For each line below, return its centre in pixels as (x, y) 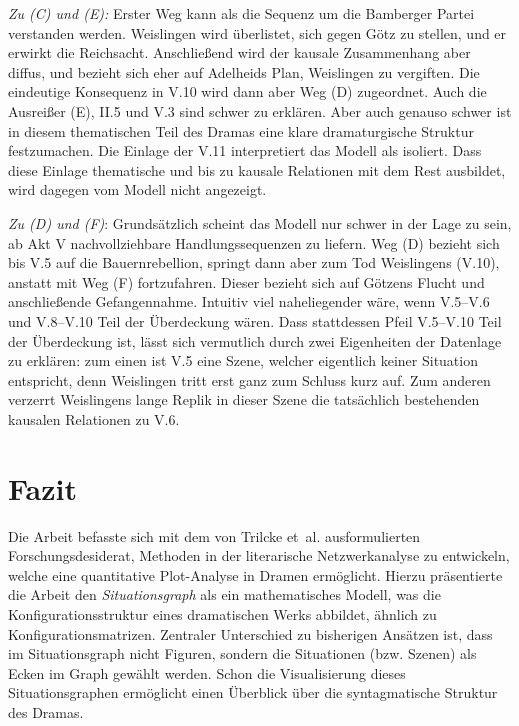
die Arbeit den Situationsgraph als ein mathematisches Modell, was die (224, 594)
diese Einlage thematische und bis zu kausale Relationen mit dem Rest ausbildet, (257, 169)
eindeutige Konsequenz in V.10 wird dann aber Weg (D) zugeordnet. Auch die (247, 91)
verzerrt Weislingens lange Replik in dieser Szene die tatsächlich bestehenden (244, 399)
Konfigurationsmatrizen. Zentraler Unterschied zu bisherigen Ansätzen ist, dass (250, 633)
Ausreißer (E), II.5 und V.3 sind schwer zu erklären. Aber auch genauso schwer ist (260, 110)
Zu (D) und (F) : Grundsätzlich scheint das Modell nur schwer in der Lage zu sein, (260, 222)
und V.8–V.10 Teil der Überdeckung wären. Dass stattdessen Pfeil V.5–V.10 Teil (255, 320)
